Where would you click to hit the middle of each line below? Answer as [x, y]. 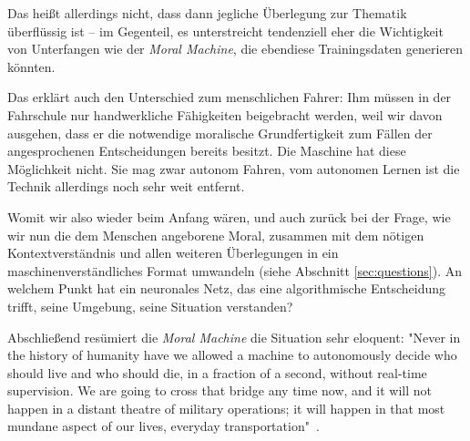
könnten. [31, 66]
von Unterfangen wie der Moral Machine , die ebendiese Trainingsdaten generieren [235, 49]
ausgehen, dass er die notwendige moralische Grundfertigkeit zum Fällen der [220, 133]
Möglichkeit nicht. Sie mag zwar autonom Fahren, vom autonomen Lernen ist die [234, 168]
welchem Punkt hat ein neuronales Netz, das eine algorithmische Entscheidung [227, 288]
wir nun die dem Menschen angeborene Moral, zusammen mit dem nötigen [216, 235]
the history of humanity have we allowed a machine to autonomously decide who [232, 355]
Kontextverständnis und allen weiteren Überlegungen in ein [173, 253]
